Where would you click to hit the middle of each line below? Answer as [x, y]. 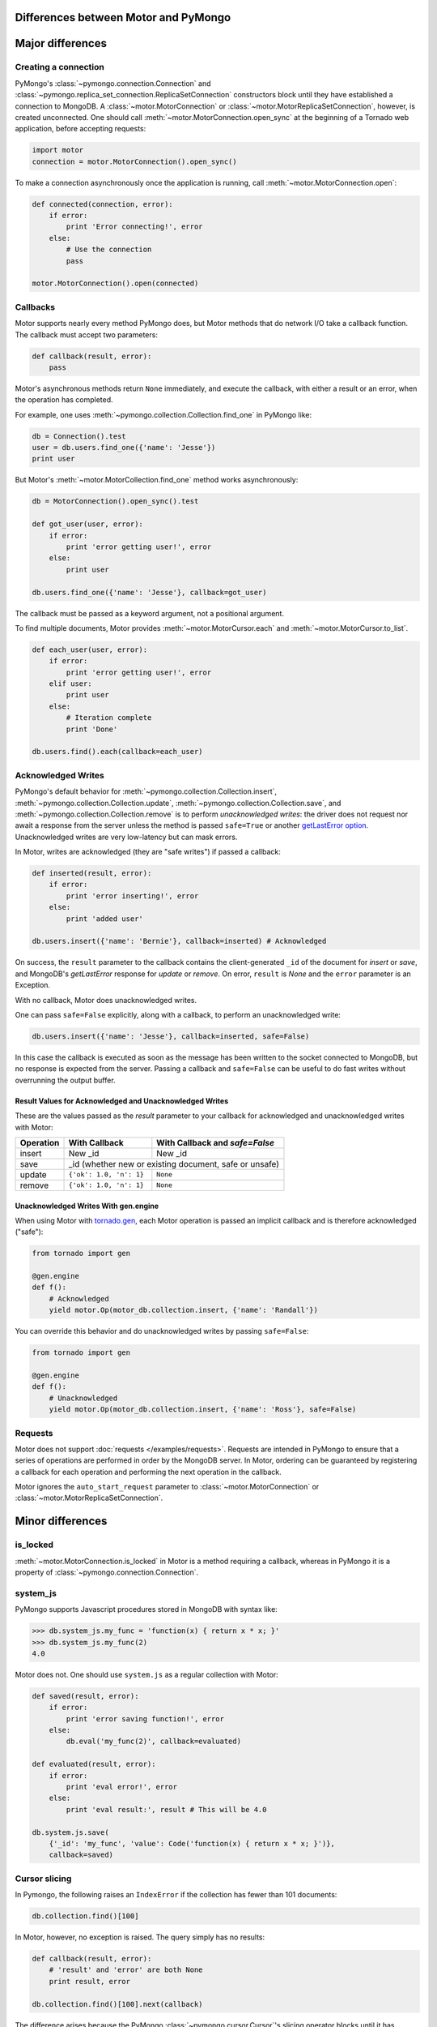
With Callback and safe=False [216, 1142]
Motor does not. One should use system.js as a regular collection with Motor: [146, 1674]
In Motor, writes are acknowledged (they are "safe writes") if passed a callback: [148, 852]
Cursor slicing [43, 1879]
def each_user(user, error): [90, 649]
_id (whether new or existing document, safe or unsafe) [174, 1163]
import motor [58, 150]
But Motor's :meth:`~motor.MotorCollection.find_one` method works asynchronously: [157, 480]
